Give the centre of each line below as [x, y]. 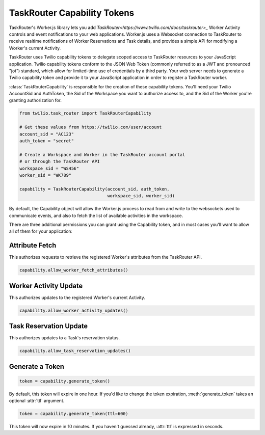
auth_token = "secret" [47, 141]
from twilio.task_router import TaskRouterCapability [85, 113]
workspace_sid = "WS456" [49, 168]
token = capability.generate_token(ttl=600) [74, 414]
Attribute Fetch [33, 245]
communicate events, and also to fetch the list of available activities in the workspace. [96, 216]
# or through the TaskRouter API [60, 162]
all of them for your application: [41, 231]
